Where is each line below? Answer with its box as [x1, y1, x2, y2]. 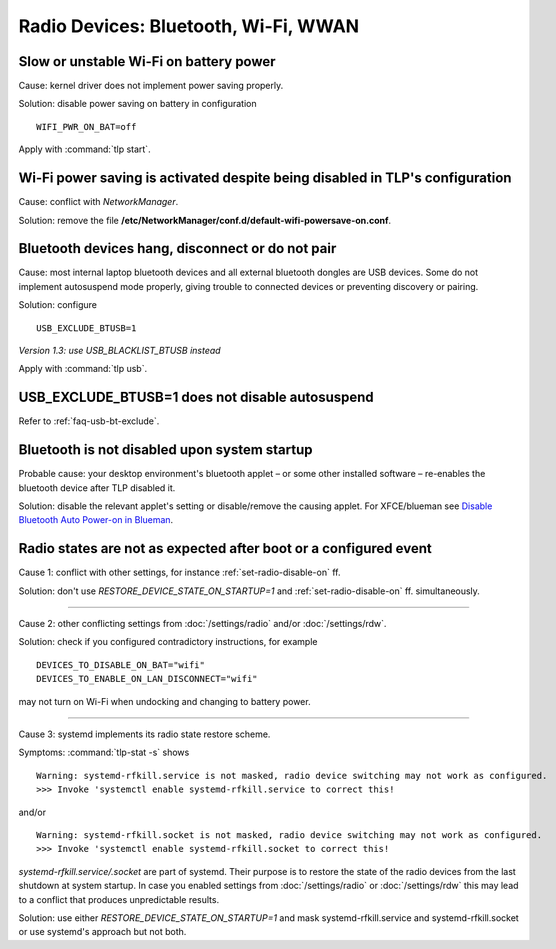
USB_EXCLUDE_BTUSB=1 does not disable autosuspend [18, 389, 374, 406]
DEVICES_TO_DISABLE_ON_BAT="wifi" [36, 659, 205, 670]
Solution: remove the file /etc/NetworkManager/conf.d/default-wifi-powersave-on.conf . [18, 214, 392, 226]
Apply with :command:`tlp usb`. [18, 363, 148, 375]
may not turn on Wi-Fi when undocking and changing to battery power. [18, 695, 311, 707]
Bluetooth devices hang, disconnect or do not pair [18, 240, 337, 257]
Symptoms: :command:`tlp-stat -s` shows [18, 746, 190, 759]
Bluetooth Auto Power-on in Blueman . [18, 514, 174, 526]
